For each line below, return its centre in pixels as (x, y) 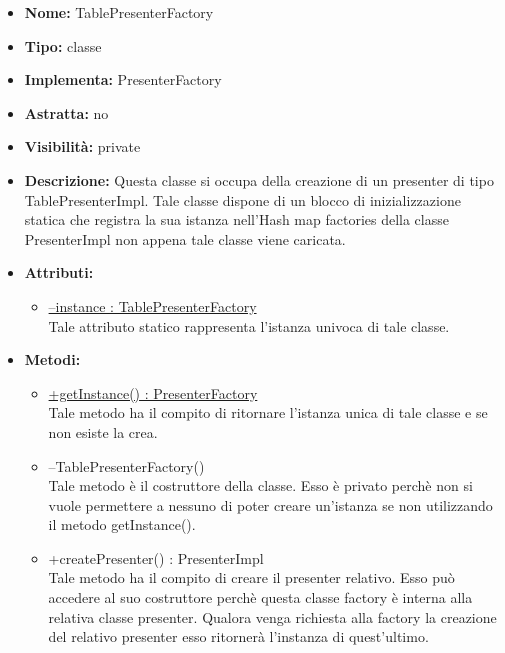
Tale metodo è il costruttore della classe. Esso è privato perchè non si (260, 485)
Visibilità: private (82, 146)
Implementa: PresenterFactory (123, 79)
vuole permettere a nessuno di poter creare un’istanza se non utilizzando (270, 504)
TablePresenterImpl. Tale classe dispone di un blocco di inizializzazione (242, 199)
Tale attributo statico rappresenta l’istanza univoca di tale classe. (249, 325)
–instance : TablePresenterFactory (152, 305)
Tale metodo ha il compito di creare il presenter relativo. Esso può (251, 577)
